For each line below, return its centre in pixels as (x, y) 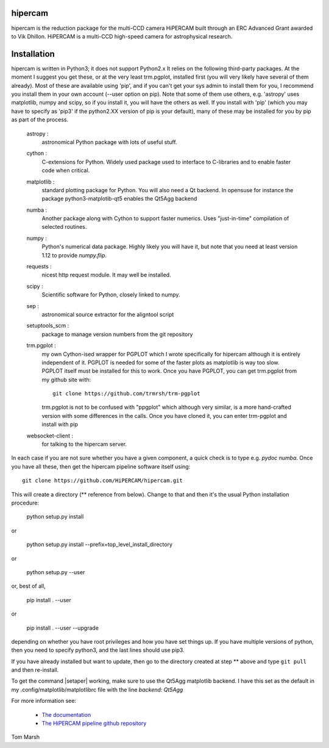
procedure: (25, 503)
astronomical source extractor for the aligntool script (108, 314)
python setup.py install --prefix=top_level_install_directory (100, 545)
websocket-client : (50, 436)
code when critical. (66, 170)
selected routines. (64, 227)
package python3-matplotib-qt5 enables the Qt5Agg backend (119, 199)
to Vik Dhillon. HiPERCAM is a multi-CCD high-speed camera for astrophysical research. (122, 36)
